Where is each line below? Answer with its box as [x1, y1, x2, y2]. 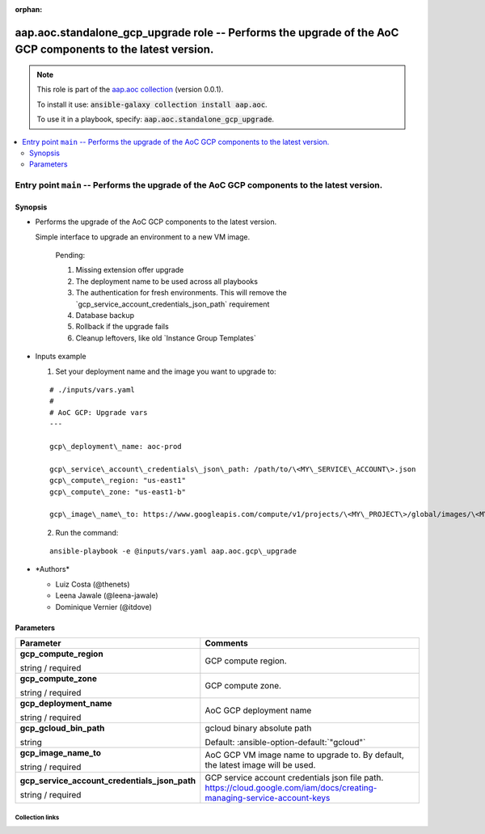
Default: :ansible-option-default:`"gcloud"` [205, 737, 366, 748]
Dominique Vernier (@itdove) [55, 602, 153, 612]
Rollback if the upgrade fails [75, 322, 169, 332]
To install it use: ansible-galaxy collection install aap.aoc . [36, 99, 268, 109]
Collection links [15, 814, 60, 822]
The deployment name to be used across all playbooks [75, 276, 259, 286]
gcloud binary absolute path [205, 722, 312, 734]
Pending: [55, 251, 86, 260]
